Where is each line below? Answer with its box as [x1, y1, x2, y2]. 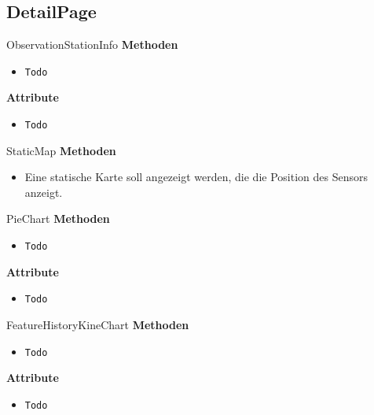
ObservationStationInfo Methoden [6, 36, 178, 53]
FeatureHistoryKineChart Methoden [6, 316, 189, 332]
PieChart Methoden [6, 210, 110, 227]
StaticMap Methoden [6, 142, 116, 158]
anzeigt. [24, 183, 63, 200]
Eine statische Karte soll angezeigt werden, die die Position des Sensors [24, 169, 368, 185]
